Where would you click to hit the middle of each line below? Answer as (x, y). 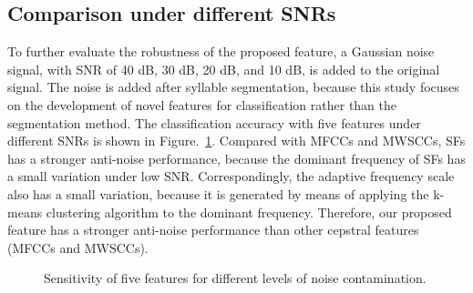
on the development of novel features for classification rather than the (202, 104)
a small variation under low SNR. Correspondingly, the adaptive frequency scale (231, 176)
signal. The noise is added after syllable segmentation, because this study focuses (233, 87)
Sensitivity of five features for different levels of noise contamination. (235, 278)
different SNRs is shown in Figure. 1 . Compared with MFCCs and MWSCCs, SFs (236, 141)
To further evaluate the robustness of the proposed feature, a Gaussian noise (221, 51)
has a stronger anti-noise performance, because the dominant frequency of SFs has (236, 158)
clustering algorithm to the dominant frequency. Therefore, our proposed (249, 212)
